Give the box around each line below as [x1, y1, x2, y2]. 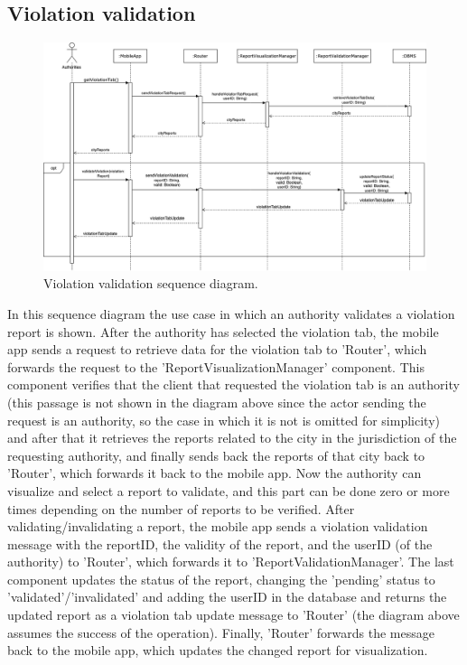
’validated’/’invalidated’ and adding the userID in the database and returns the [7, 587, 447, 606]
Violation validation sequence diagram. [43, 274, 258, 293]
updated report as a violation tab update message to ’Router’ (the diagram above [7, 605, 460, 624]
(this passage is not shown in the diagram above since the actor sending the [7, 392, 426, 411]
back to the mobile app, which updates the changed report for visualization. [7, 641, 428, 660]
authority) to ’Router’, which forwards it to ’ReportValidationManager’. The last [7, 552, 454, 571]
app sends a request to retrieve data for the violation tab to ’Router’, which [7, 340, 427, 359]
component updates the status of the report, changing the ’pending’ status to [7, 569, 435, 588]
